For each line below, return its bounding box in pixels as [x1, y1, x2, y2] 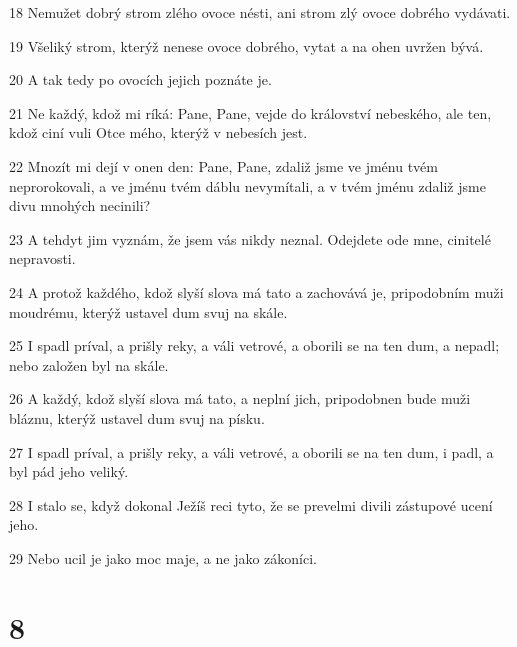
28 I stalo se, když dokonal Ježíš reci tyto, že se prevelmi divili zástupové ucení [9, 494, 493, 515]
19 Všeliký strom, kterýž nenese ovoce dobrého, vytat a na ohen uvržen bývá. [9, 35, 484, 56]
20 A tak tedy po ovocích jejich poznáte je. [9, 69, 272, 90]
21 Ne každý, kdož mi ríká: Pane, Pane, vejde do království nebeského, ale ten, [9, 102, 492, 123]
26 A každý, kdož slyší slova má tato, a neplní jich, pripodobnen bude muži [9, 388, 471, 409]
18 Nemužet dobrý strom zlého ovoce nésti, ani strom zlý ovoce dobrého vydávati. [9, 2, 511, 22]
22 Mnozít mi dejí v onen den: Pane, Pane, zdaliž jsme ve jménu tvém [9, 155, 438, 176]
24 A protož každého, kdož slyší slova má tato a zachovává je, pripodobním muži [9, 281, 504, 302]
